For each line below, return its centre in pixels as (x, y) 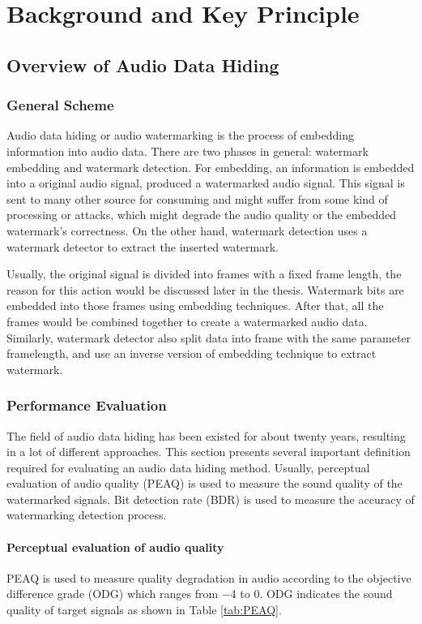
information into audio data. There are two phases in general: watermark (188, 151)
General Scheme (60, 105)
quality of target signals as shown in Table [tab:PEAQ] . (144, 610)
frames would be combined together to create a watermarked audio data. (187, 321)
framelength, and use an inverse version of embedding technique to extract (192, 353)
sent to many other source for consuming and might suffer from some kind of (197, 198)
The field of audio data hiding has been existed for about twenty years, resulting (206, 435)
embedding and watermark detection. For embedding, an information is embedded (211, 167)
